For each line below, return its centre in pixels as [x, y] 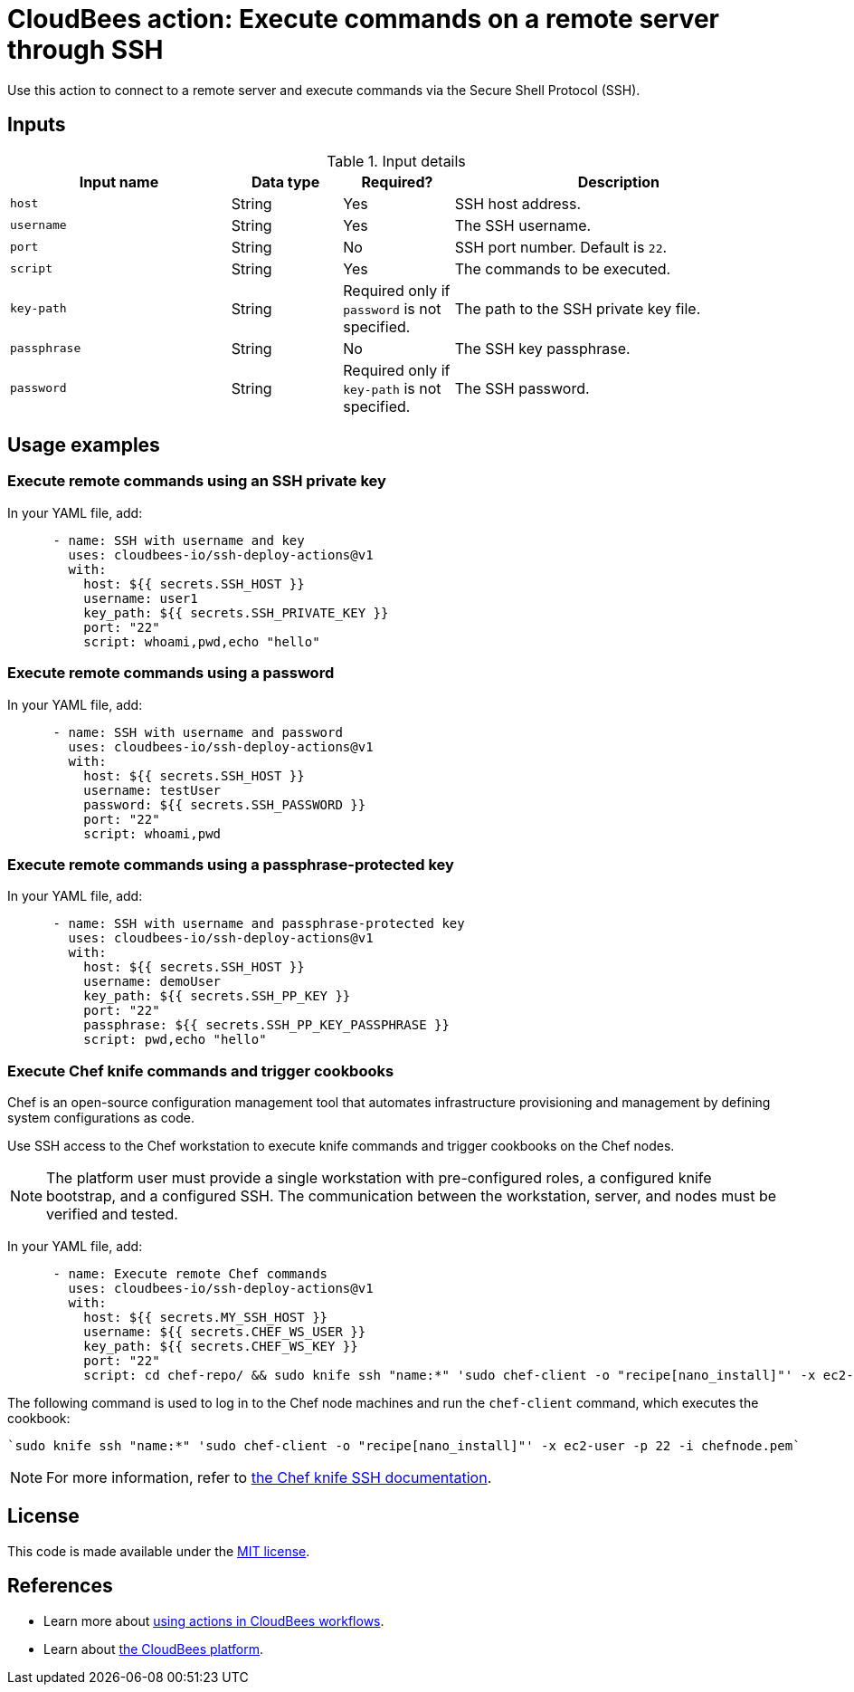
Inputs [37, 125]
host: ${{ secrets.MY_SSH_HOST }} [206, 1318]
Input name [119, 182]
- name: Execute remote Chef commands [190, 1274]
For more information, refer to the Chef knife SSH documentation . [269, 1478]
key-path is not [392, 388]
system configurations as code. [101, 1118]
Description [619, 182]
